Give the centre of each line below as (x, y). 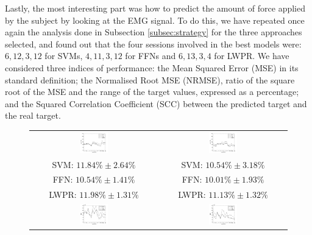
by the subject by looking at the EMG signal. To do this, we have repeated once (155, 20)
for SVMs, (64, 56)
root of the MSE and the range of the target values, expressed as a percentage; (152, 92)
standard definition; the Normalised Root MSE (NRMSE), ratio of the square (150, 79)
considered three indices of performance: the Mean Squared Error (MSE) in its (152, 67)
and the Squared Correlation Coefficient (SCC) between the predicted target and (156, 103)
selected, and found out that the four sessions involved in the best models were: (153, 44)
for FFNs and (151, 56)
